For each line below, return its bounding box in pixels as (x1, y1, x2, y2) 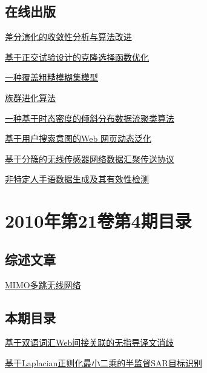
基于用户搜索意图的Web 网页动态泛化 (5, 132, 151, 145)
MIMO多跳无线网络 (5, 278, 81, 291)
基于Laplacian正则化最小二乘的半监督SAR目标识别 (5, 356, 202, 369)
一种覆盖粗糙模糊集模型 (5, 71, 98, 84)
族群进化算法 (5, 91, 56, 104)
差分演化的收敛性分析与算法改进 (5, 30, 132, 43)
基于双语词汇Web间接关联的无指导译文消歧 (5, 336, 174, 349)
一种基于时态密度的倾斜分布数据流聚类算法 (5, 111, 174, 124)
